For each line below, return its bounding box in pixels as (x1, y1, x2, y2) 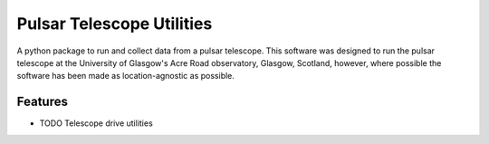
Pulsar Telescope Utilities (16, 14, 213, 34)
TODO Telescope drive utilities (39, 118, 153, 129)
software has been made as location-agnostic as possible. (16, 71, 235, 82)
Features (16, 94, 68, 110)
